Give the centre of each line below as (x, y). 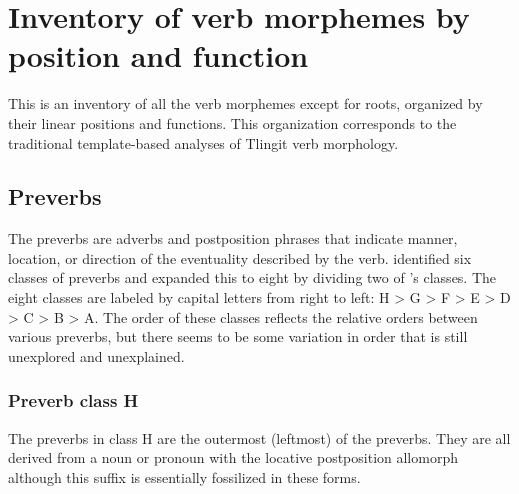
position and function (158, 55)
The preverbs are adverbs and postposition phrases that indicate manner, (233, 238)
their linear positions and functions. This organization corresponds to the (232, 122)
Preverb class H (73, 400)
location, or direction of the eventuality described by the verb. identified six (240, 257)
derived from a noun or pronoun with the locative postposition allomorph (233, 457)
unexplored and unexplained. (96, 355)
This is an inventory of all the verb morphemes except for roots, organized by (245, 103)
